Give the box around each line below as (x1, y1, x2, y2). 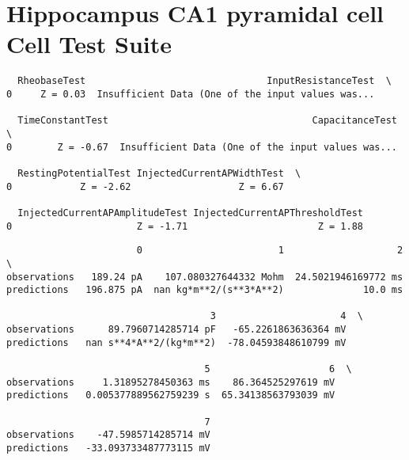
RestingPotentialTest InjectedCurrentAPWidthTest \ (17, 167, 301, 179)
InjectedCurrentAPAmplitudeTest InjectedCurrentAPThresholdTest (17, 207, 364, 219)
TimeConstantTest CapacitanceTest (17, 115, 397, 127)
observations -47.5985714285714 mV (6, 429, 210, 441)
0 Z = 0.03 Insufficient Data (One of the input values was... (6, 88, 375, 100)
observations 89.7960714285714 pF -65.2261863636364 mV (6, 324, 347, 336)
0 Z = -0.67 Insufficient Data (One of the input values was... (6, 141, 397, 153)
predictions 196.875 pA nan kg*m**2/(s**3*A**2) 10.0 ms (6, 284, 403, 296)
